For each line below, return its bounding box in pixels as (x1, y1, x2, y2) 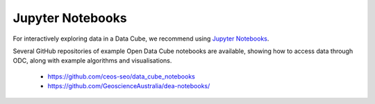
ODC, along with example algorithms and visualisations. (12, 56, 172, 65)
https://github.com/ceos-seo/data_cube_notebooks (47, 72, 196, 81)
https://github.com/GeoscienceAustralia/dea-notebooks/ (47, 82, 210, 90)
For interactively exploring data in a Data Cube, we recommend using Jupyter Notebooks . (12, 34, 269, 43)
